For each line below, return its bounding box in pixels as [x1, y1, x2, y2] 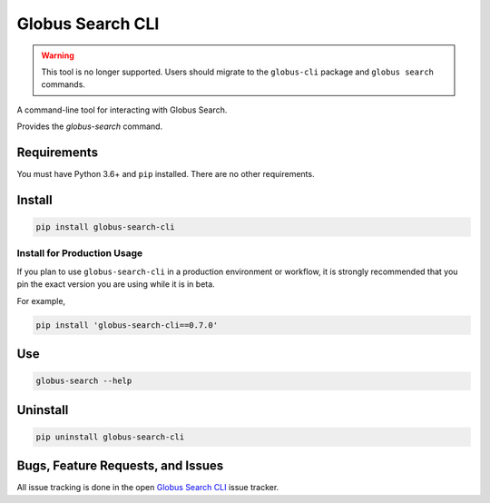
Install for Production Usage [16, 247, 143, 260]
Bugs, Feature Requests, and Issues [16, 459, 224, 474]
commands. [41, 79, 86, 90]
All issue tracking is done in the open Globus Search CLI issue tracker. [16, 482, 279, 493]
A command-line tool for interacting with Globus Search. [16, 104, 228, 115]
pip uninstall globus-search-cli [35, 431, 185, 442]
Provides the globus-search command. [16, 121, 163, 132]
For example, [16, 295, 66, 306]
